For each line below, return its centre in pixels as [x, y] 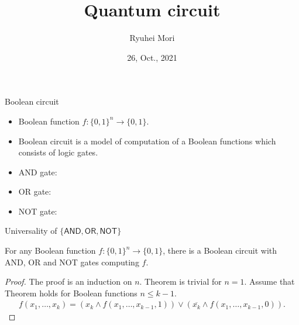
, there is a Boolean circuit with [220, 250]
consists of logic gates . [58, 152]
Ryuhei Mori [152, 38]
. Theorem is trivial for [181, 281]
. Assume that [269, 281]
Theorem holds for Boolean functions [71, 293]
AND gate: [38, 172]
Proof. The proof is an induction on [68, 281]
